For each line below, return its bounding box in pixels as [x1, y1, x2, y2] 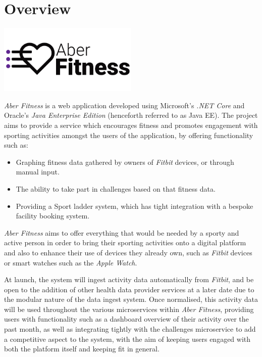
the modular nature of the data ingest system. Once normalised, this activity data [4, 294, 258, 304]
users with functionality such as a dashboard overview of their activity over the [4, 314, 249, 324]
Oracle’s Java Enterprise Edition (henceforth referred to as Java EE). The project [4, 110, 258, 120]
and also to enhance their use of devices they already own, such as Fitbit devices [4, 247, 252, 257]
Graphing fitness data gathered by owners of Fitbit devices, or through [16, 156, 234, 167]
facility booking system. [16, 210, 90, 221]
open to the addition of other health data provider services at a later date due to [4, 284, 254, 294]
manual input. [16, 166, 60, 177]
